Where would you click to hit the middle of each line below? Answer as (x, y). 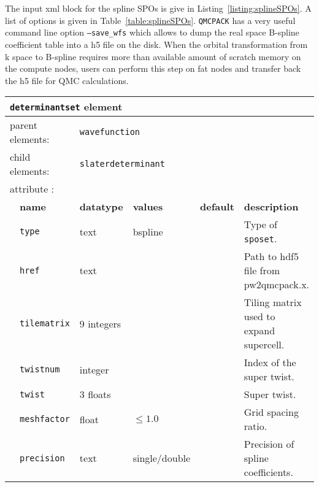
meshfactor (45, 419)
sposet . (260, 239)
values (148, 207)
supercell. (264, 345)
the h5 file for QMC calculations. (67, 80)
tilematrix (45, 324)
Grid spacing (271, 412)
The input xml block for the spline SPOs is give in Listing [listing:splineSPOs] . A (158, 8)
